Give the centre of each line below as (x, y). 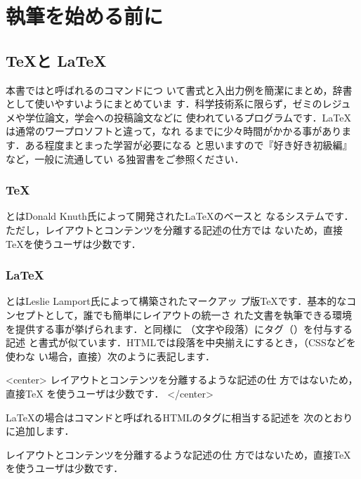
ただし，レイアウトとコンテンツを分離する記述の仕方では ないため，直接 (174, 229)
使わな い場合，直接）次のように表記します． (111, 356)
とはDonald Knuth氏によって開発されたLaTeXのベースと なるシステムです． (180, 216)
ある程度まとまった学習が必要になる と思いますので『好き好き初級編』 (189, 144)
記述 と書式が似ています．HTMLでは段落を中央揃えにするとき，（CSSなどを (181, 342)
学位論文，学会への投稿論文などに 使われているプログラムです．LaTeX (188, 117)
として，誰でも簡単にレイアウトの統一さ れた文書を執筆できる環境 (198, 314)
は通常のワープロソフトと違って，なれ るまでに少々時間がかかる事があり (174, 131)
